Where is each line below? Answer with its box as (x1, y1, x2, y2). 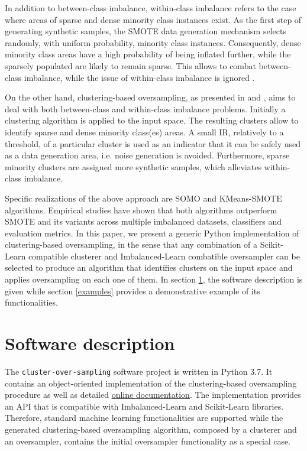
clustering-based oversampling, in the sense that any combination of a (5, 238, 258, 251)
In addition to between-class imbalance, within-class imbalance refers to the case (5, 2, 296, 14)
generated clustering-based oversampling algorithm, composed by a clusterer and (5, 423, 297, 435)
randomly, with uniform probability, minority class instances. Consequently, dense (5, 36, 301, 48)
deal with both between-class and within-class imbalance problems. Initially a (5, 102, 286, 115)
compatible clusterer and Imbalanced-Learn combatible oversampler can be (28, 249, 300, 262)
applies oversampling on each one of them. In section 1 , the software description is (5, 273, 303, 285)
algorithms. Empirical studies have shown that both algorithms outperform (5, 203, 277, 216)
